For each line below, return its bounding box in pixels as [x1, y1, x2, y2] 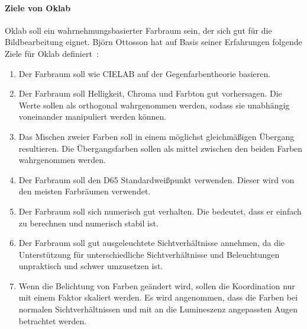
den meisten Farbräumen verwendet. [18, 185, 151, 197]
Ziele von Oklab [5, 1, 71, 14]
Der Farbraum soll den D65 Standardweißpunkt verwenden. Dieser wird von [18, 173, 295, 186]
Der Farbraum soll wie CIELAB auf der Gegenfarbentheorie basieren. [18, 67, 271, 79]
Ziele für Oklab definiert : [5, 47, 99, 59]
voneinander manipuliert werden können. [18, 110, 167, 123]
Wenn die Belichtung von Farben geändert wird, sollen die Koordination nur [18, 279, 295, 292]
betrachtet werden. [18, 314, 87, 327]
